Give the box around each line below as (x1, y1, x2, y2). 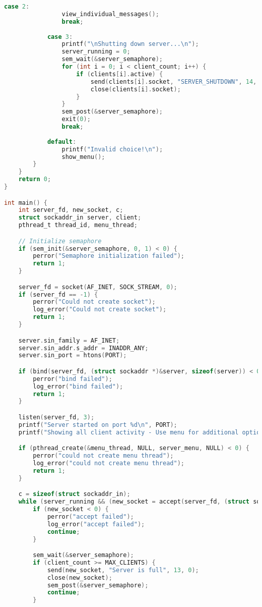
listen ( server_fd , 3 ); (18, 413, 95, 421)
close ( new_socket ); (47, 574, 112, 581)
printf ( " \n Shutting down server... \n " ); (61, 40, 199, 48)
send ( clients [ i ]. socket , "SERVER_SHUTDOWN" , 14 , (90, 78, 257, 85)
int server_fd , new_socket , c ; (18, 206, 123, 214)
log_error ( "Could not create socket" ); (33, 306, 167, 313)
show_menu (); (61, 153, 105, 160)
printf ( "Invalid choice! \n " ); (61, 145, 163, 153)
